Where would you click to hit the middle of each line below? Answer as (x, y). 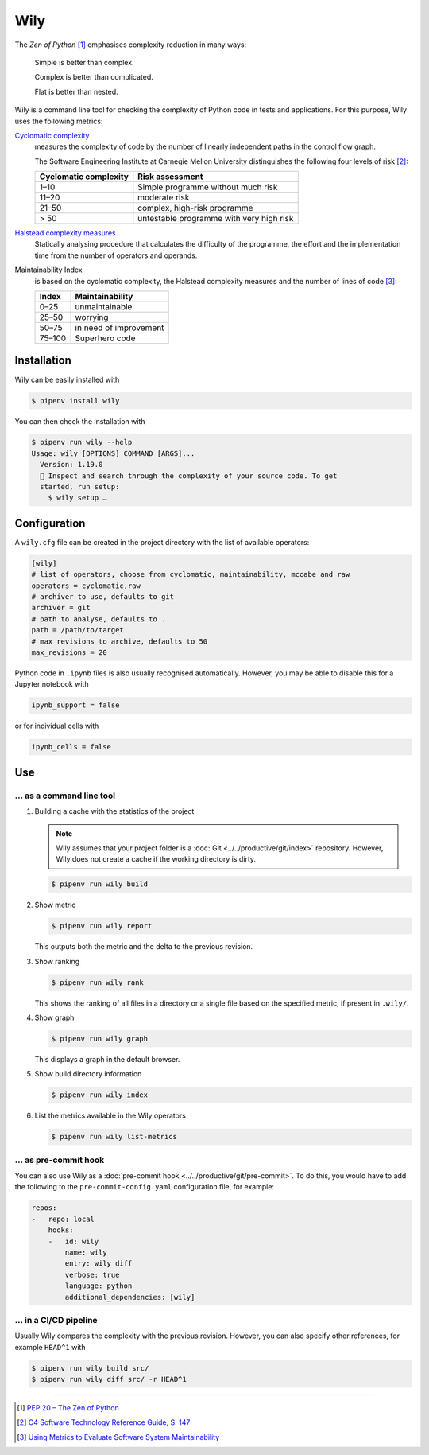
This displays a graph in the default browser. (107, 1059)
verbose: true (92, 1274)
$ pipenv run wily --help (82, 442)
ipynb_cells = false (71, 747)
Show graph (54, 1017)
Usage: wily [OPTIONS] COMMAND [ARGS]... (113, 453)
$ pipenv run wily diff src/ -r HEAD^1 (109, 1379)
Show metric (55, 905)
